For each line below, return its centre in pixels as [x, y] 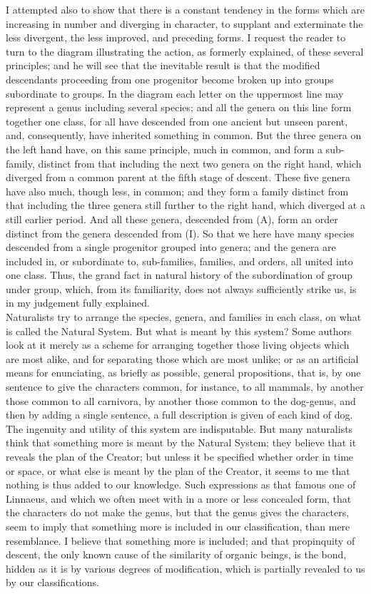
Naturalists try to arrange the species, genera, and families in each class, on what [184, 317]
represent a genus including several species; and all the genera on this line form [179, 107]
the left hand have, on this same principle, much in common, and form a [164, 149]
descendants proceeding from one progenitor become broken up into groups [170, 79]
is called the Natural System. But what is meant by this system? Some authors [179, 331]
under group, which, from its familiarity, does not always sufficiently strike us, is [181, 288]
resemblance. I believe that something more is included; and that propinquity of [181, 540]
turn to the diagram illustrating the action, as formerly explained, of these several [185, 51]
